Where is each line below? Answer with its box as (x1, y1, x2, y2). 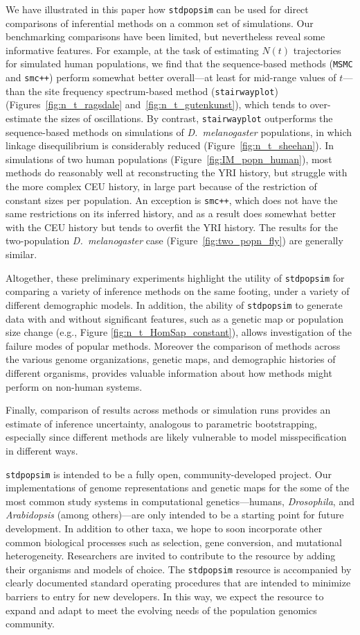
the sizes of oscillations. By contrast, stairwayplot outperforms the (44, 111, 333, 125)
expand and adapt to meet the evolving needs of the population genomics (6, 602, 317, 617)
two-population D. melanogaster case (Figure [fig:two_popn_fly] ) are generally (6, 233, 343, 248)
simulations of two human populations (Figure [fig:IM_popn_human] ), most (6, 151, 332, 166)
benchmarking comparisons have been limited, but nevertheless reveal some (6, 29, 325, 44)
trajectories (293, 42, 341, 57)
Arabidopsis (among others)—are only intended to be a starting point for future (6, 507, 344, 522)
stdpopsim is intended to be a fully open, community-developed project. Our (6, 466, 332, 481)
